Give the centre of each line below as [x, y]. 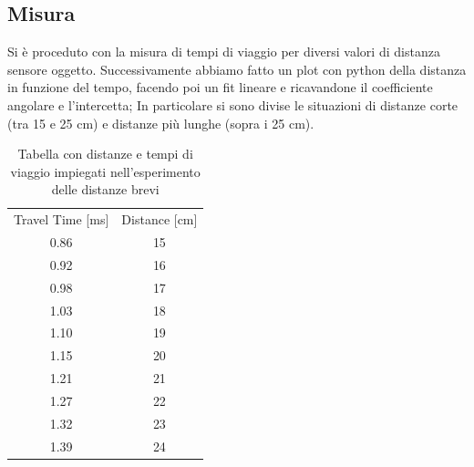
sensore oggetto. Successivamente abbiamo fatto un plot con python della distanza [237, 69]
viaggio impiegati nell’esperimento [105, 171]
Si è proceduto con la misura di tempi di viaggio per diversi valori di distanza [224, 52]
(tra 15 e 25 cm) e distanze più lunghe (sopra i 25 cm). [161, 123]
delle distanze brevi [105, 189]
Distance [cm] [160, 219]
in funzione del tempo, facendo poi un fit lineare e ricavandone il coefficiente [220, 87]
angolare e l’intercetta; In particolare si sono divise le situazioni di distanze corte [233, 104]
